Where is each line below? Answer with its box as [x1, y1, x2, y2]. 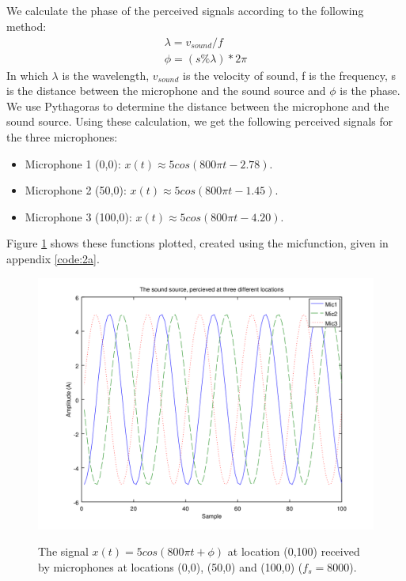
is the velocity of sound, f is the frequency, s [183, 66, 397, 83]
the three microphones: [6, 129, 118, 145]
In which [6, 66, 48, 83]
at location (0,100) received [227, 543, 360, 560]
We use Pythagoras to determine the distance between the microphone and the [6, 97, 389, 114]
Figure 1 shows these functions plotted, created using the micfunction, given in [6, 235, 389, 251]
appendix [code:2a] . [6, 250, 100, 266]
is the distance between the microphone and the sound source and [6, 82, 326, 99]
